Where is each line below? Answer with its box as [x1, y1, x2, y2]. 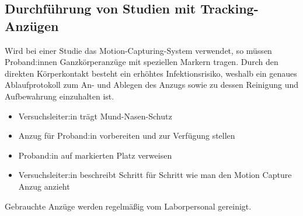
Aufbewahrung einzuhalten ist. [5, 90, 114, 102]
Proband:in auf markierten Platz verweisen [18, 149, 172, 161]
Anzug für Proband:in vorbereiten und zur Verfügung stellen [18, 129, 235, 142]
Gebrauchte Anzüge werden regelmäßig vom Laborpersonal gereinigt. [5, 200, 252, 212]
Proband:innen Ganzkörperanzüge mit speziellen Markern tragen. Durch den [5, 56, 278, 68]
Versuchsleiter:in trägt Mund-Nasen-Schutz [18, 109, 172, 122]
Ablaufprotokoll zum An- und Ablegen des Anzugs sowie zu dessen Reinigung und [5, 78, 299, 91]
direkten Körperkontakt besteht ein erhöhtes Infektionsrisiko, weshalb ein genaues [5, 67, 297, 79]
